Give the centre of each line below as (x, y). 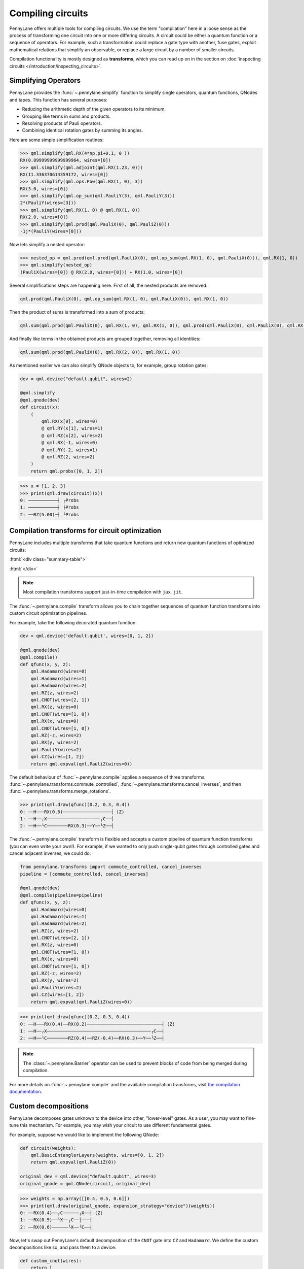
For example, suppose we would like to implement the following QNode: (84, 1134)
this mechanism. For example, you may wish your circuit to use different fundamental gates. (116, 1125)
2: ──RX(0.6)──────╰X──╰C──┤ (56, 1227)
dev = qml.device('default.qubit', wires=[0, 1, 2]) (87, 636)
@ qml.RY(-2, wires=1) (70, 450)
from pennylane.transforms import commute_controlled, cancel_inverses (111, 867)
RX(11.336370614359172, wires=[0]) (64, 174)
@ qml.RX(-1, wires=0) (70, 443)
